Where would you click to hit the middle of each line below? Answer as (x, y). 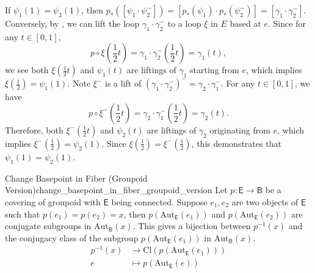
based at (245, 23)
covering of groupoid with (53, 201)
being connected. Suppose (159, 201)
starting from (215, 70)
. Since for (287, 23)
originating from (240, 129)
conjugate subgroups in (48, 226)
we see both (27, 70)
